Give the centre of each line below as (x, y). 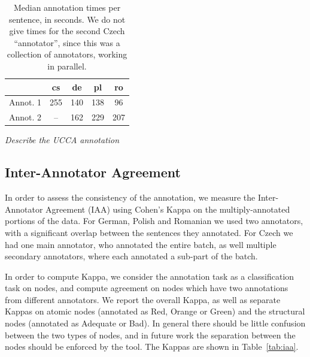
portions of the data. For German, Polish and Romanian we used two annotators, (154, 221)
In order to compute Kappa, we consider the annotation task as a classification (150, 276)
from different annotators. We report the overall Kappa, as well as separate (143, 299)
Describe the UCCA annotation (62, 140)
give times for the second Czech (67, 31)
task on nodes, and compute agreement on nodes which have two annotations (147, 288)
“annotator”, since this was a (67, 42)
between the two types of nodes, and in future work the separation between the (150, 335)
